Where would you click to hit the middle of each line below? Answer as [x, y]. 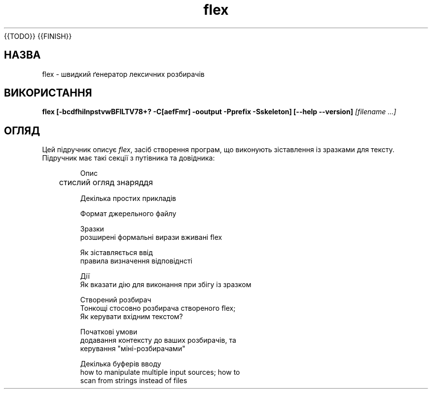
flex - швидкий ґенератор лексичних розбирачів [123, 74]
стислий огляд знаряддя [106, 182]
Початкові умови [109, 332]
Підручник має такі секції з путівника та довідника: [128, 158]
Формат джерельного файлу [128, 214]
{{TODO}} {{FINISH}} [38, 36]
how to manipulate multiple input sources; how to [160, 372]
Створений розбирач [116, 300]
